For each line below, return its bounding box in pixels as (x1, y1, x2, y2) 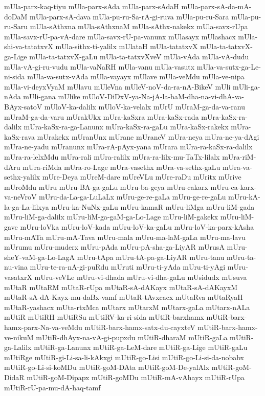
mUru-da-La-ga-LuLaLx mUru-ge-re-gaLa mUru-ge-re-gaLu (39, 191, 226, 202)
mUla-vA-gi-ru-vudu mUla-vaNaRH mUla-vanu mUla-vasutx (4, 61, 195, 72)
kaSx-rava (4, 131, 35, 142)
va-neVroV (4, 191, 37, 202)
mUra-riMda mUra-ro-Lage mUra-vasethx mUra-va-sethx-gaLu (23, 161, 220, 172)
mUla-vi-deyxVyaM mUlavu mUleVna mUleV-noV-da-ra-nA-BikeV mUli (4, 81, 231, 92)
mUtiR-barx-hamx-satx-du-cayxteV (84, 322, 195, 332)
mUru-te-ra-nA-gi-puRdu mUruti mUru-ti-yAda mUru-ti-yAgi (30, 261, 226, 272)
